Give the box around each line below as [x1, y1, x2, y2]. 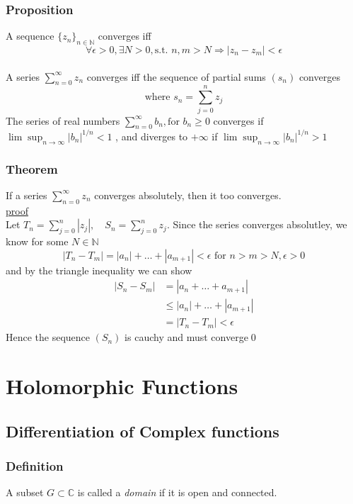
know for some [6, 234, 69, 249]
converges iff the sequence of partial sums [86, 69, 266, 84]
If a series [6, 187, 47, 202]
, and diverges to [115, 128, 188, 143]
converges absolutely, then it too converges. [94, 187, 282, 202]
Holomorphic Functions [6, 371, 238, 401]
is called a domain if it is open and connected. [77, 485, 277, 500]
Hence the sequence [6, 330, 91, 345]
